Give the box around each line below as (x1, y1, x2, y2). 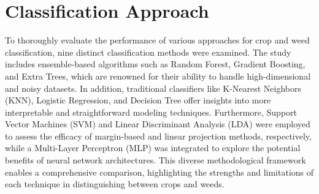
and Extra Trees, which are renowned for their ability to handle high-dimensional (5, 69, 311, 82)
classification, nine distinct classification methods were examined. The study (5, 45, 291, 58)
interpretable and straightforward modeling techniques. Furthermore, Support (5, 105, 298, 118)
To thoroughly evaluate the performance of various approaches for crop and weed (5, 34, 310, 47)
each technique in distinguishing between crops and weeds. (5, 177, 225, 190)
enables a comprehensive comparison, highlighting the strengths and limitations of (5, 165, 314, 178)
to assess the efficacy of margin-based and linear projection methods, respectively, (5, 129, 312, 142)
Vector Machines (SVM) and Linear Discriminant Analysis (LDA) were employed (5, 118, 310, 130)
